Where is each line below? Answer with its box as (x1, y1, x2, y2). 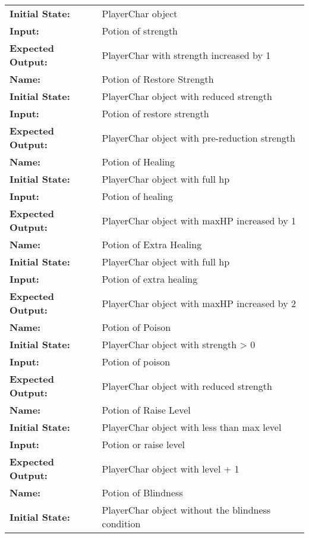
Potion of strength (102, 24, 178, 37)
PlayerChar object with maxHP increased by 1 (102, 213, 296, 227)
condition (102, 517, 141, 530)
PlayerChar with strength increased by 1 (102, 48, 271, 62)
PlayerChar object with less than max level (102, 420, 282, 434)
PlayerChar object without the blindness (102, 503, 271, 517)
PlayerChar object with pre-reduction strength (102, 130, 295, 145)
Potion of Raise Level (102, 403, 191, 417)
